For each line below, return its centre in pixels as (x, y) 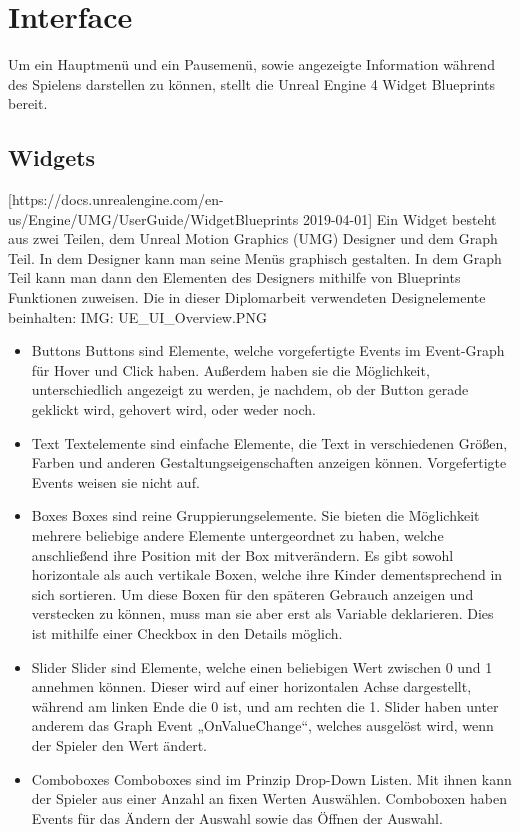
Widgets (52, 157)
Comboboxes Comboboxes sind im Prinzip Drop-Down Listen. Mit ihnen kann (271, 778)
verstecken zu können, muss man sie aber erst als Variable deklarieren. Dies (262, 613)
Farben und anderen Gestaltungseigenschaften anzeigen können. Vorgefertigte (269, 462)
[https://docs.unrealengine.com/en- (116, 199)
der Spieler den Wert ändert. (119, 744)
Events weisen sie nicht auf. (115, 481)
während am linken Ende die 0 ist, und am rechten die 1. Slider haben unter (265, 705)
